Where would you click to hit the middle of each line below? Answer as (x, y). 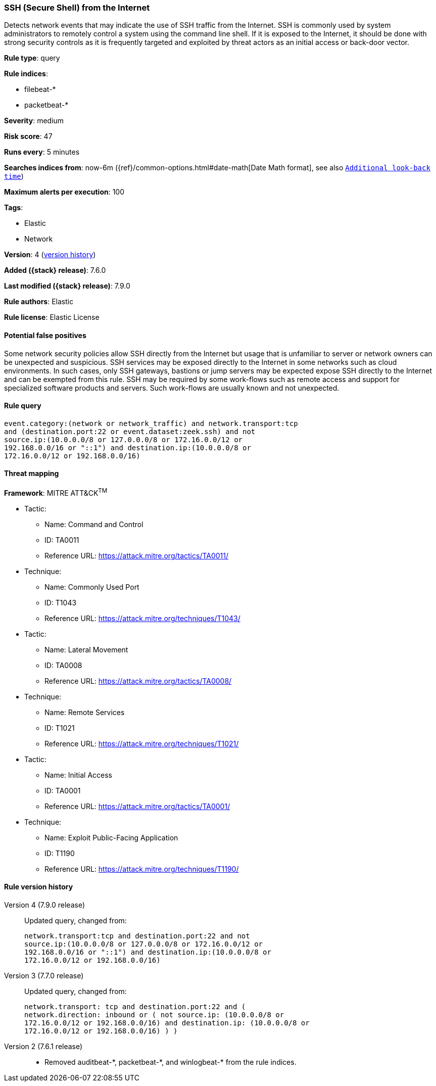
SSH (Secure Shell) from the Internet (77, 8)
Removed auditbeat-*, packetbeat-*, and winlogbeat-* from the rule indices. (171, 1062)
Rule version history (39, 887)
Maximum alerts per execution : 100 (64, 192)
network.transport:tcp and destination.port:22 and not (137, 936)
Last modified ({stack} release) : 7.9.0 (67, 286)
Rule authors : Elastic (39, 302)
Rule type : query (32, 58)
